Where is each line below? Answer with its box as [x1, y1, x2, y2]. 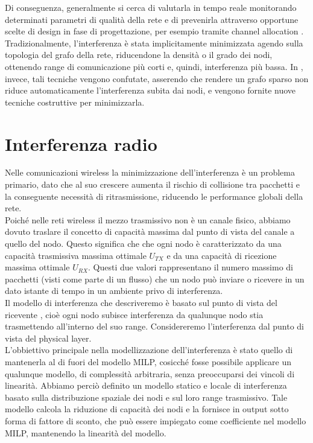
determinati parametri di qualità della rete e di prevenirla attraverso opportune [5, 13, 299, 25]
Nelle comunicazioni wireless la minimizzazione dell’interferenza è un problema [5, 166, 295, 179]
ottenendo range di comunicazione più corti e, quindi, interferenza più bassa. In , [5, 60, 303, 72]
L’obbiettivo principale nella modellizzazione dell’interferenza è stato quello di [5, 343, 293, 356]
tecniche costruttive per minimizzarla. [5, 95, 145, 108]
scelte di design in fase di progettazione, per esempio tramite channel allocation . [5, 25, 304, 37]
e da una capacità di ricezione [166, 249, 277, 261]
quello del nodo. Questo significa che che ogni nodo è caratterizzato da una [5, 237, 282, 250]
